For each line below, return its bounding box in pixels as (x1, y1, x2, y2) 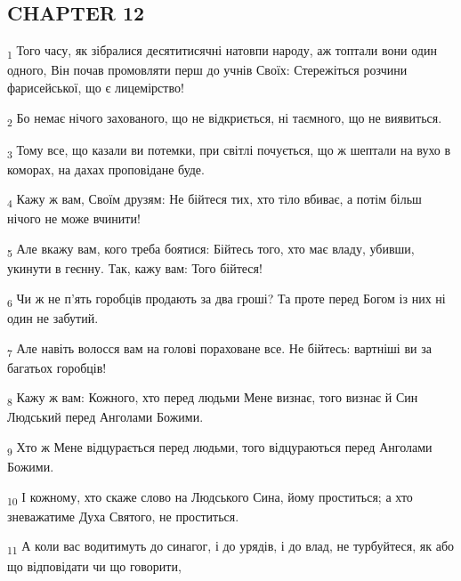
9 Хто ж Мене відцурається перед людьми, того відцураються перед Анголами (7, 437, 433, 458)
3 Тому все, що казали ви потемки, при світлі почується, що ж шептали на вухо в (7, 140, 451, 161)
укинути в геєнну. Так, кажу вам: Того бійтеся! (7, 259, 263, 278)
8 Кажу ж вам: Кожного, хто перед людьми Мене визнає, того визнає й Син (7, 388, 418, 409)
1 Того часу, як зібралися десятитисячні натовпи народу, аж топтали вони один (7, 41, 437, 61)
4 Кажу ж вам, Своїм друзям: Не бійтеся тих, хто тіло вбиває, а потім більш (7, 190, 422, 211)
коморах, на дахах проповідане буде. (7, 159, 205, 178)
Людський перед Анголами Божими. (7, 408, 204, 426)
